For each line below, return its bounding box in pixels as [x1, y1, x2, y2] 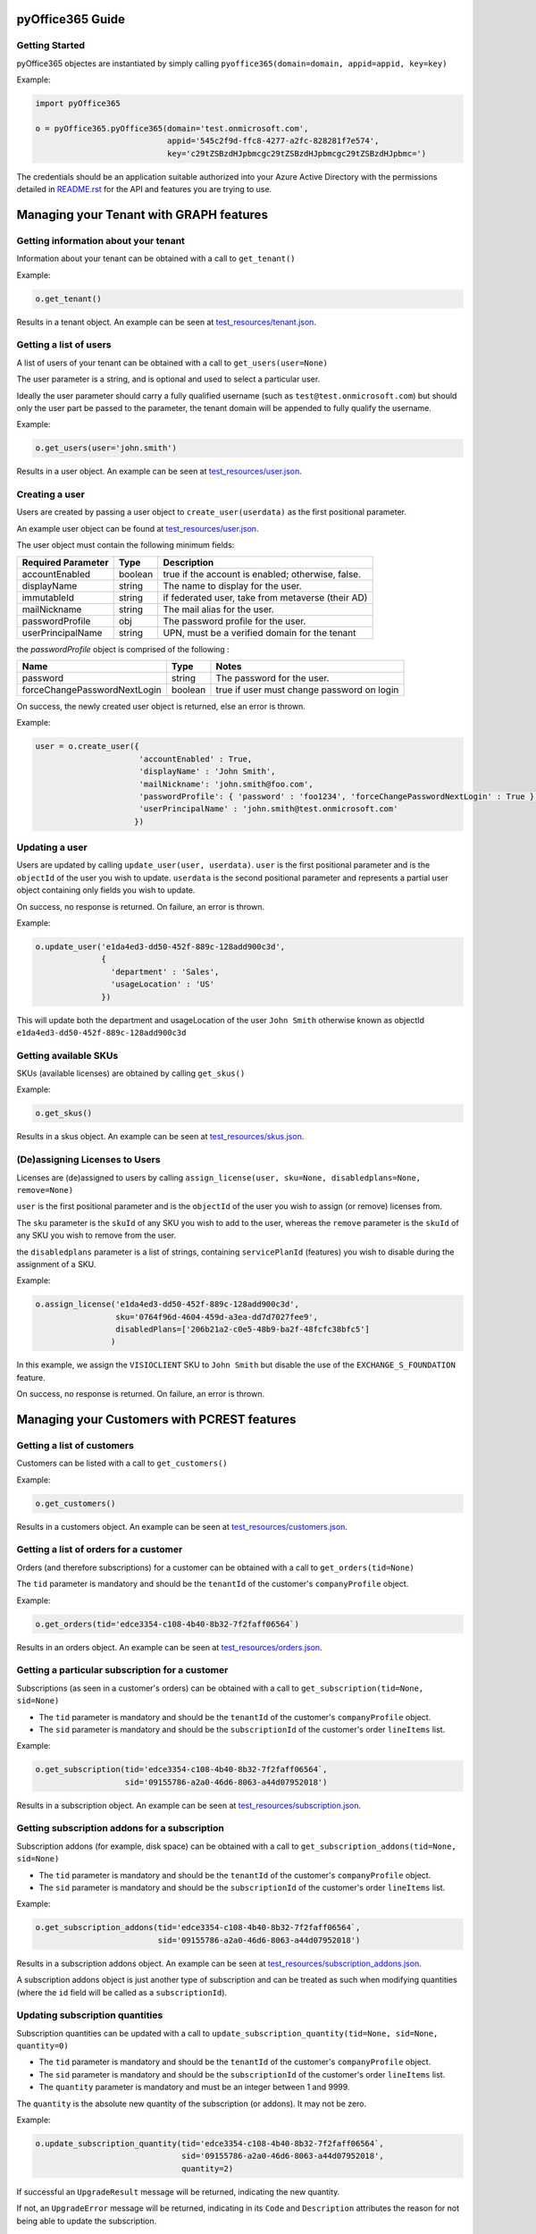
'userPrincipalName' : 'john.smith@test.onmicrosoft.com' [138, 804, 398, 814]
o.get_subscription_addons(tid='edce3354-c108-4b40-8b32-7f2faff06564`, [35, 1922, 361, 1933]
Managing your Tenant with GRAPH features [16, 206, 268, 223]
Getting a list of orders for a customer [16, 1543, 183, 1556]
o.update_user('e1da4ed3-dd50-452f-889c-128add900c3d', [35, 941, 286, 952]
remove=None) [16, 1185, 74, 1195]
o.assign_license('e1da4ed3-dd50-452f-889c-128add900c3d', [35, 1299, 299, 1309]
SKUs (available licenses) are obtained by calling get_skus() [16, 1068, 246, 1079]
